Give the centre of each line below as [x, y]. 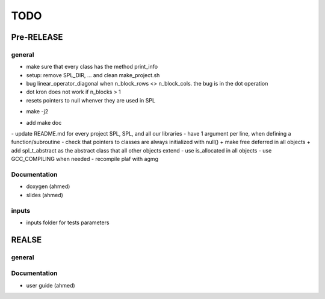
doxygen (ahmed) [48, 186]
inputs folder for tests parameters [68, 222]
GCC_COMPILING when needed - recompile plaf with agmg [85, 159]
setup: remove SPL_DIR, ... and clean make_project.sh [93, 75]
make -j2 [37, 112]
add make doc [44, 122]
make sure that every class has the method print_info [92, 67]
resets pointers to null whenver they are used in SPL [91, 100]
